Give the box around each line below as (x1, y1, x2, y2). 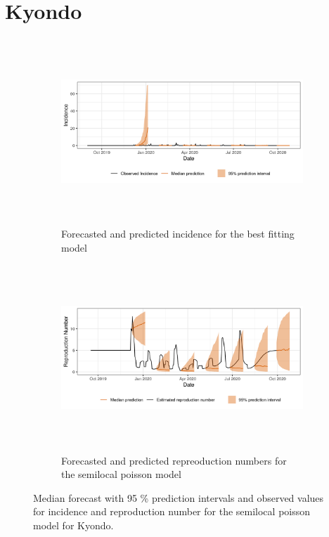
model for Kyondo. (33, 518, 114, 532)
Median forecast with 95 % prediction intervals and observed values (33, 490, 324, 505)
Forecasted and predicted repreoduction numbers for (61, 453, 287, 467)
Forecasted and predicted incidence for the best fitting (61, 226, 295, 241)
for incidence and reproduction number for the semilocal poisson (33, 504, 311, 519)
